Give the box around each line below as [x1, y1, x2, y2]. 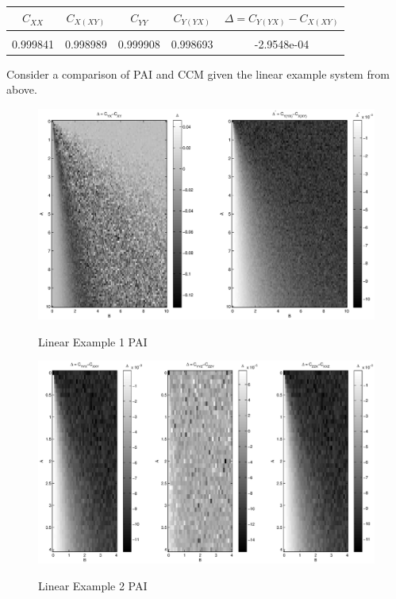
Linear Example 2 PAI [38, 578, 148, 594]
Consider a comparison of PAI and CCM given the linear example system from [6, 65, 390, 82]
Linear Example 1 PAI [38, 333, 148, 350]
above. [6, 81, 37, 98]
